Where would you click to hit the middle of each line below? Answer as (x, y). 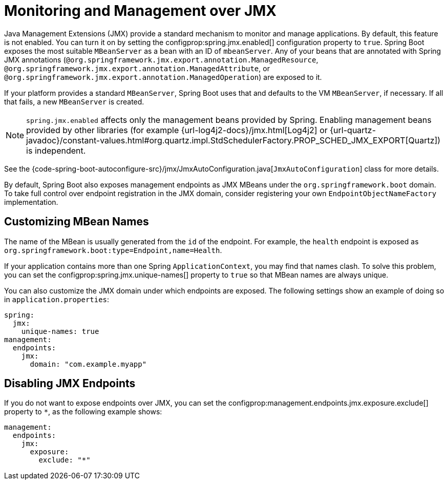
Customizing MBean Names (77, 222)
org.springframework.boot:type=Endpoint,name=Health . (113, 250)
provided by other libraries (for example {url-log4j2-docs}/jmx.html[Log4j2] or (177, 130)
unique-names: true (60, 331)
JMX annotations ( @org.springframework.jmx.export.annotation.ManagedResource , (161, 59)
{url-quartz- (353, 130)
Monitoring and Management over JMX (140, 11)
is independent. (56, 150)
